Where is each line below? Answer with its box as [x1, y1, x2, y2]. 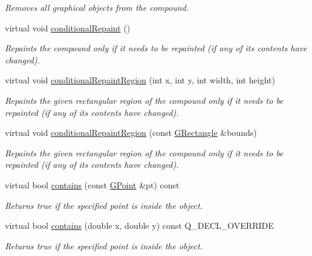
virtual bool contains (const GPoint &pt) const [5, 178, 180, 191]
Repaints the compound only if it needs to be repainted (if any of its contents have [5, 42, 307, 54]
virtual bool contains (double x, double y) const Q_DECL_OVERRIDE [5, 219, 274, 232]
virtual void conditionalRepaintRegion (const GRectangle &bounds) [5, 126, 257, 139]
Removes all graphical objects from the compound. [5, 1, 189, 13]
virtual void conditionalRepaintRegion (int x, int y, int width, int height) [5, 74, 275, 86]
